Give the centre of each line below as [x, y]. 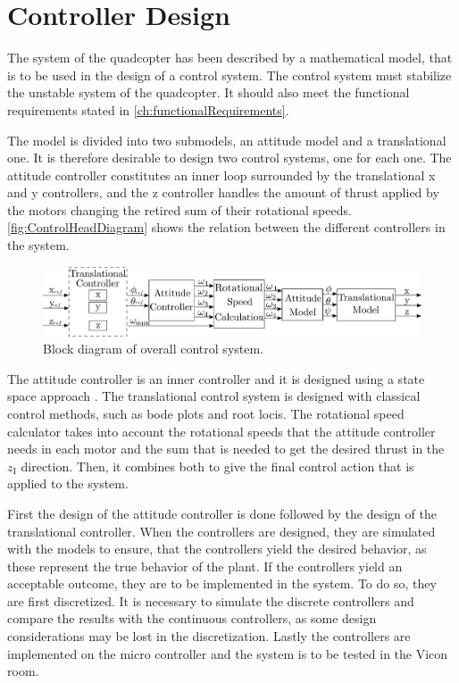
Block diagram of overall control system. [154, 349]
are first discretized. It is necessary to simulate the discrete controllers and [211, 600]
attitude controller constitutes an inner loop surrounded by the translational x [221, 175]
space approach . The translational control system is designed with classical [214, 396]
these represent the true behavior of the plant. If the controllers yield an [205, 566]
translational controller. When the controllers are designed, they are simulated [221, 531]
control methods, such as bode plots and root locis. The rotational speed [206, 413]
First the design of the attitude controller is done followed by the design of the [222, 513]
